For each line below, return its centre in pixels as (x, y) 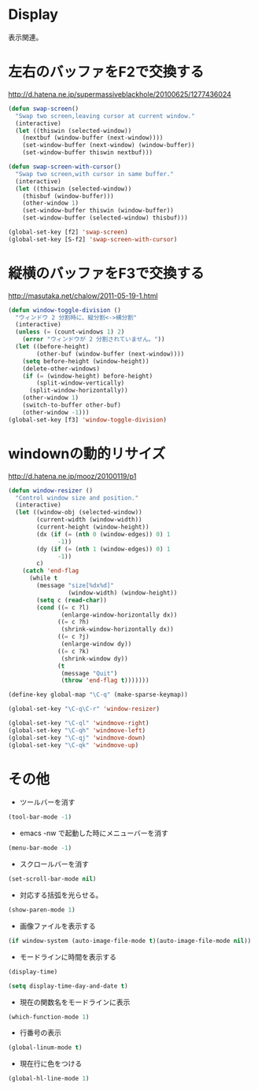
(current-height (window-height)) (93, 527)
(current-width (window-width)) (90, 520)
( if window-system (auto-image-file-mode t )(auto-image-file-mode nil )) (130, 941)
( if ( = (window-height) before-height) (88, 376)
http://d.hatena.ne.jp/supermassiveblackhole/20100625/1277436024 (120, 94)
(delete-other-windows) (61, 368)
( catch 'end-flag (51, 571)
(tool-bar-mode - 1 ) (40, 817)
